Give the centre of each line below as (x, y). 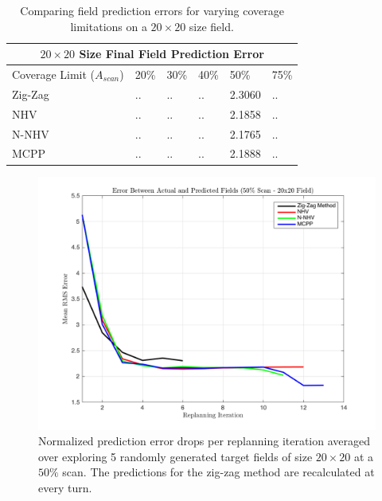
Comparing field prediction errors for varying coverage (152, 10)
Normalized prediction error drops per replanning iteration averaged (205, 441)
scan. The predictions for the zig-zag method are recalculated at (218, 472)
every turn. (65, 487)
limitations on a (109, 26)
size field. (211, 26)
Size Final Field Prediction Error (172, 54)
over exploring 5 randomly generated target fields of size (175, 456)
